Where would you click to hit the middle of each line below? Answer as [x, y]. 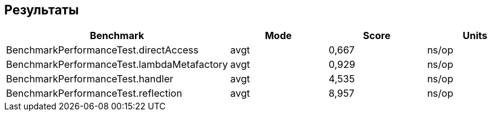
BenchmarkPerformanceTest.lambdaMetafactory [117, 65]
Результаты [42, 10]
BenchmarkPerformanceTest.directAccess [102, 50]
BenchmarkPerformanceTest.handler [90, 79]
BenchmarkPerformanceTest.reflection [94, 93]
